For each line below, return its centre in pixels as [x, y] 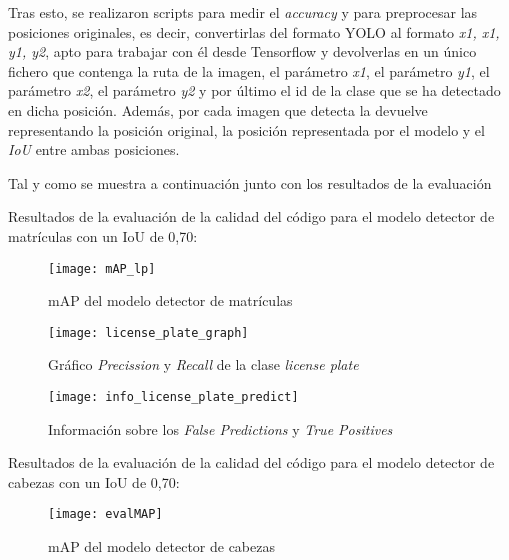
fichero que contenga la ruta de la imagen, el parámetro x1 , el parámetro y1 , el [249, 70]
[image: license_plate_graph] [148, 332]
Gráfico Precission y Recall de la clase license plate [203, 364]
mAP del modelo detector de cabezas [161, 546]
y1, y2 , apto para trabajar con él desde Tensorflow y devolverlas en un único [242, 51]
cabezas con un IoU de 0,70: [94, 481]
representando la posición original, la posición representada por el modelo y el [246, 129]
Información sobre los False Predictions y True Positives [220, 428]
